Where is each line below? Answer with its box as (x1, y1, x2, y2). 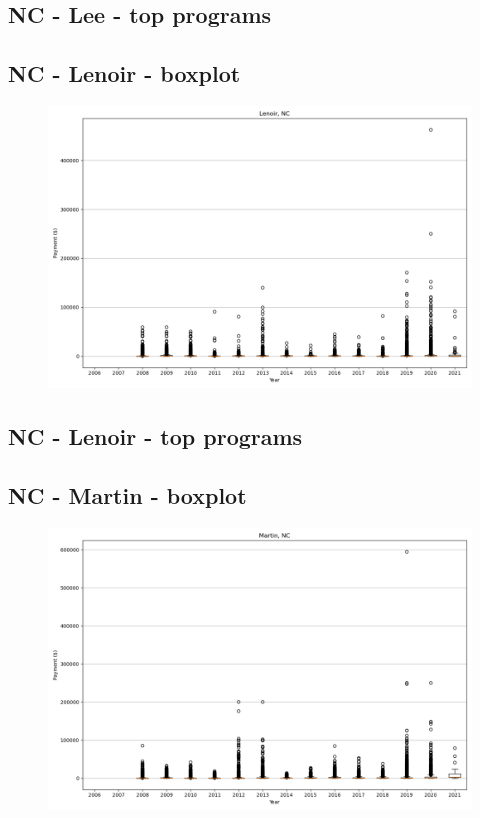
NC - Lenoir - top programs (8, 421, 303, 452)
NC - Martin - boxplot (8, 480, 247, 511)
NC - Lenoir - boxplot (8, 58, 241, 89)
